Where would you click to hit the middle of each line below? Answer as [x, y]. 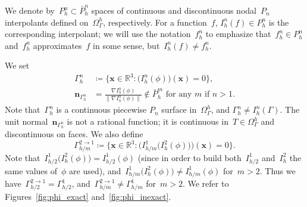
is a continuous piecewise [101, 109]
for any [179, 95]
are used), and [95, 170]
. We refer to [206, 183]
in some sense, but [126, 45]
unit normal [26, 121]
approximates [57, 45]
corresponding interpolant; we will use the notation [98, 34]
